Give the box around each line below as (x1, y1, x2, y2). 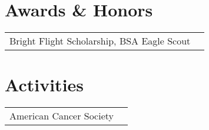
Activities (5, 73, 84, 97)
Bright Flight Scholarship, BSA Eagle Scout (9, 34, 191, 48)
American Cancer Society (9, 109, 114, 123)
